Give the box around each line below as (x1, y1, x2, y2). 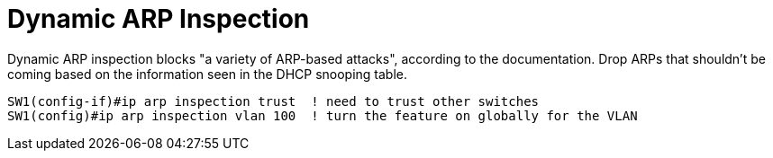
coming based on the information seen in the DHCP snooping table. (7, 66, 408, 82)
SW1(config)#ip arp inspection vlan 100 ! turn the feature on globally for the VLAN (7, 108, 638, 123)
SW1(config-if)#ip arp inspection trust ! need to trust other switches (7, 93, 540, 109)
